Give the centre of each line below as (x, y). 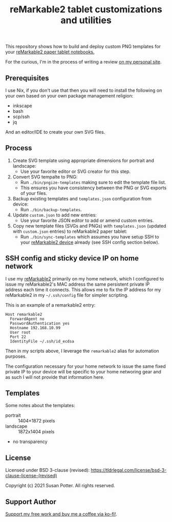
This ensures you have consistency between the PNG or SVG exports (93, 188)
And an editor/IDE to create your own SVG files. (55, 132)
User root (20, 332)
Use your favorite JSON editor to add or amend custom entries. (87, 220)
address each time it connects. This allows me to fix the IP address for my (83, 289)
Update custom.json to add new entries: (55, 215)
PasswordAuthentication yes (40, 323)
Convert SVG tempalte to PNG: (45, 177)
